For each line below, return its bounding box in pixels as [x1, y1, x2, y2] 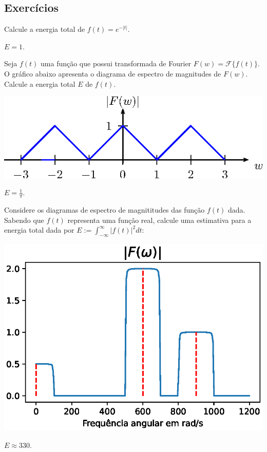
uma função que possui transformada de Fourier [41, 58, 192, 69]
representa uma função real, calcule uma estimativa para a [67, 214, 252, 225]
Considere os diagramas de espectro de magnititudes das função [4, 204, 205, 215]
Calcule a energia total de [4, 24, 85, 34]
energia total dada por [4, 224, 74, 235]
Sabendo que [4, 214, 44, 225]
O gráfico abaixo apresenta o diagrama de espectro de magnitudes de [4, 68, 221, 79]
